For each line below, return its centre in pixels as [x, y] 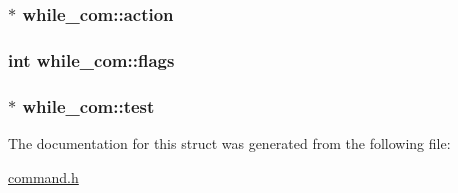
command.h [43, 176]
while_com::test [88, 105]
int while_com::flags [91, 59]
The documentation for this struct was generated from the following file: [229, 142]
